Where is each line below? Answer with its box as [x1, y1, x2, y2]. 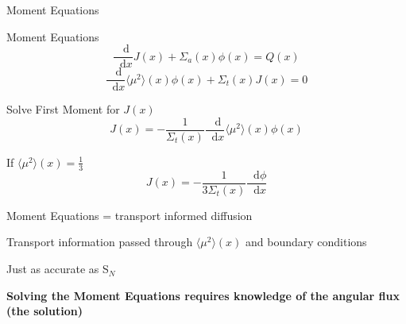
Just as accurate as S [6, 260, 109, 277]
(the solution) [6, 303, 83, 319]
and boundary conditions [246, 233, 367, 250]
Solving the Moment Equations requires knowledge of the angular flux [6, 287, 400, 303]
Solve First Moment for [6, 101, 120, 118]
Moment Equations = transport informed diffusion [6, 206, 253, 223]
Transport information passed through [6, 233, 193, 250]
